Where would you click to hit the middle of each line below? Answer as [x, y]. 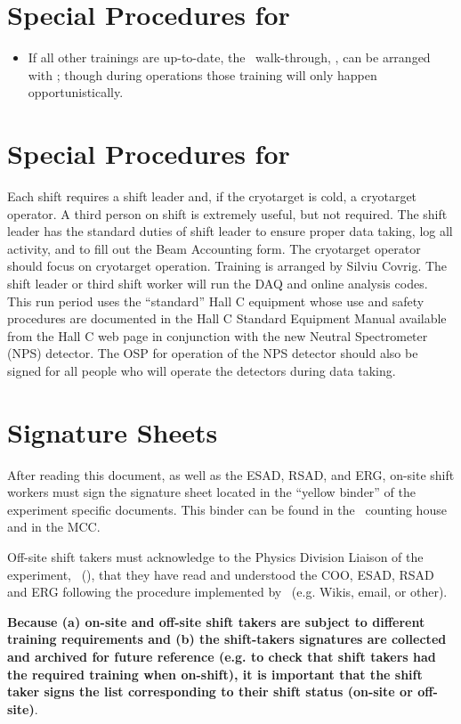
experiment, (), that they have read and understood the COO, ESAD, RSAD [221, 574]
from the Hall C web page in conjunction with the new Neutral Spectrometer [218, 335]
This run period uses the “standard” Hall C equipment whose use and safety [216, 301]
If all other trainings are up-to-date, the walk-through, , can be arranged [229, 57]
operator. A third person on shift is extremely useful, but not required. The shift [227, 213]
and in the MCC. [54, 527]
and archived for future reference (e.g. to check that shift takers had [222, 657]
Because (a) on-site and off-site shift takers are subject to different [216, 621]
